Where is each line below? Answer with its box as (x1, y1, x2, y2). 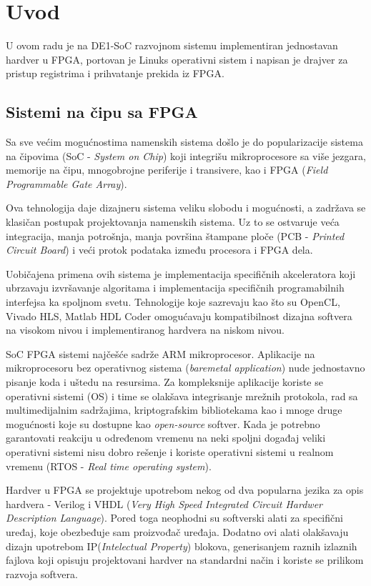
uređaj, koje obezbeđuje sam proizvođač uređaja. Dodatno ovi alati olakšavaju (6, 524, 349, 539)
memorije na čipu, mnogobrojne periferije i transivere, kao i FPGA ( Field (6, 162, 328, 177)
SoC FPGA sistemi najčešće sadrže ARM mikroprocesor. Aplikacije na (6, 346, 315, 361)
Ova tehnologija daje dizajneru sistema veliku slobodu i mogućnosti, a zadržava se (6, 200, 366, 215)
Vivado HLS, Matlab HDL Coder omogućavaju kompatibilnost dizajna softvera (6, 308, 352, 323)
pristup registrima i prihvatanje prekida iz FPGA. (6, 66, 224, 81)
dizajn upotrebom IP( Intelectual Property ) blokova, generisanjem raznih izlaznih (6, 538, 357, 553)
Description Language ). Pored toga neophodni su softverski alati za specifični (6, 510, 343, 525)
